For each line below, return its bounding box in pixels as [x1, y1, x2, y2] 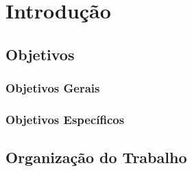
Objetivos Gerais [5, 79, 100, 97]
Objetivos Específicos [5, 110, 125, 127]
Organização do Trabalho [5, 147, 187, 168]
